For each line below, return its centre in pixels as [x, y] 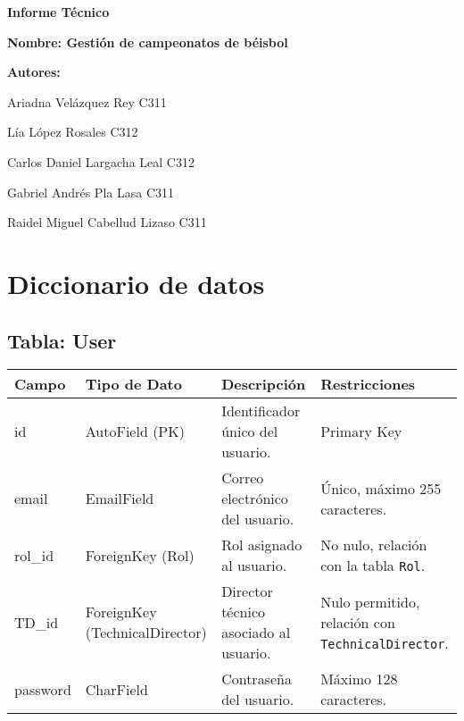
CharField [116, 689]
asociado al [256, 633]
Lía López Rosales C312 [73, 132]
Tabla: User [62, 340]
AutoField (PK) [135, 432]
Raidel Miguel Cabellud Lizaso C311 [107, 222]
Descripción [264, 384]
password [43, 689]
